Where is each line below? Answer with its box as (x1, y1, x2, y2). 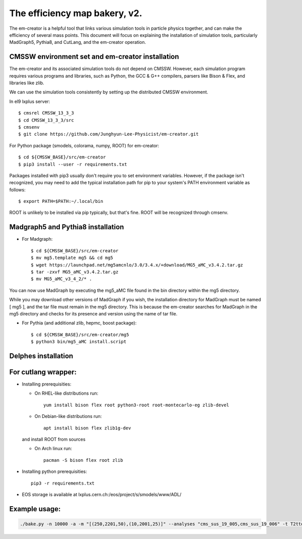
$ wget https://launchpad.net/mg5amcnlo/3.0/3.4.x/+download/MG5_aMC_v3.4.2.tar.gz (31, 262, 244, 267)
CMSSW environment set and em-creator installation (9, 52, 179, 61)
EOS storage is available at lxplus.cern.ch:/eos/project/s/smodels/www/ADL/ (22, 491, 182, 497)
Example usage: (9, 505, 61, 513)
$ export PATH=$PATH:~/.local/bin (18, 198, 103, 204)
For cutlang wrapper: (9, 367, 77, 376)
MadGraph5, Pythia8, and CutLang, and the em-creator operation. (9, 39, 146, 45)
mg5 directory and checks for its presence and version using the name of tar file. (9, 310, 178, 316)
